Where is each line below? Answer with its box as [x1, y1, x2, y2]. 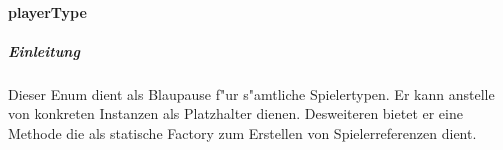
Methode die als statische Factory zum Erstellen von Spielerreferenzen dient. [8, 122, 477, 143]
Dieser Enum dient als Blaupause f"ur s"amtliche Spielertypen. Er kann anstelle [8, 83, 495, 104]
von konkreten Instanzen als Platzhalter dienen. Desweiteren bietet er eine [8, 103, 463, 124]
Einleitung [8, 40, 80, 61]
